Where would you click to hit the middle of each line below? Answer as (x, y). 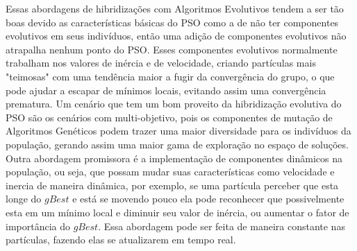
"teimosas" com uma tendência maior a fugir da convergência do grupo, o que (170, 76)
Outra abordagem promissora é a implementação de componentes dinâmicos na (174, 158)
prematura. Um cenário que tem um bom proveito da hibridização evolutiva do (174, 104)
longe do (24, 199)
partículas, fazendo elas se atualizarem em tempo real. (121, 240)
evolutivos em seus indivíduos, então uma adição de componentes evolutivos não (176, 36)
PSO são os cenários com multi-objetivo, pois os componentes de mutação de (169, 117)
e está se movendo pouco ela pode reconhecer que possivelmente (208, 199)
